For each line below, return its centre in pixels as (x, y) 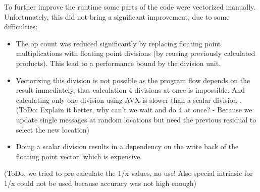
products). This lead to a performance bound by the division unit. (118, 63)
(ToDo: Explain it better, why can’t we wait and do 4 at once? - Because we (134, 110)
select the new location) (53, 129)
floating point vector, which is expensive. (79, 156)
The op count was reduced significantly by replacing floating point (118, 43)
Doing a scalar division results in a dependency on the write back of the (127, 146)
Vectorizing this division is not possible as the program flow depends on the (133, 80)
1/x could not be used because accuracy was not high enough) (100, 183)
